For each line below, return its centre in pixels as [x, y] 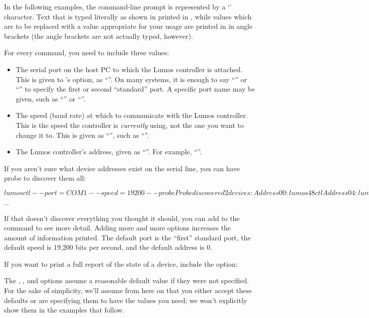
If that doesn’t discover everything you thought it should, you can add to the [122, 218]
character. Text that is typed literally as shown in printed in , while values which [128, 16]
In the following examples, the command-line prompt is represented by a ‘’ [118, 6]
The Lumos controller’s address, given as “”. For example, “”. [109, 152]
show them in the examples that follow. [64, 310]
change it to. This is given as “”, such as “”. [82, 135]
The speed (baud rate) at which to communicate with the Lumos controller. [132, 115]
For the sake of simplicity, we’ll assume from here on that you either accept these [128, 290]
